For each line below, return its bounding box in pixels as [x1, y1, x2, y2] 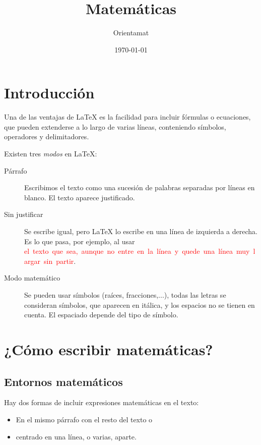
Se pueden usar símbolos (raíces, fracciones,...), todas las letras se [24, 289, 226, 300]
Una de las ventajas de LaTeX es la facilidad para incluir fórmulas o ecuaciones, [4, 112, 251, 122]
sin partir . [43, 255, 76, 266]
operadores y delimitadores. [4, 131, 89, 142]
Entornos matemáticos [4, 373, 123, 389]
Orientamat [113, 27, 149, 38]
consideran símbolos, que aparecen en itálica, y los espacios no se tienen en [24, 299, 255, 310]
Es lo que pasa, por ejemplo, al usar [24, 236, 135, 246]
